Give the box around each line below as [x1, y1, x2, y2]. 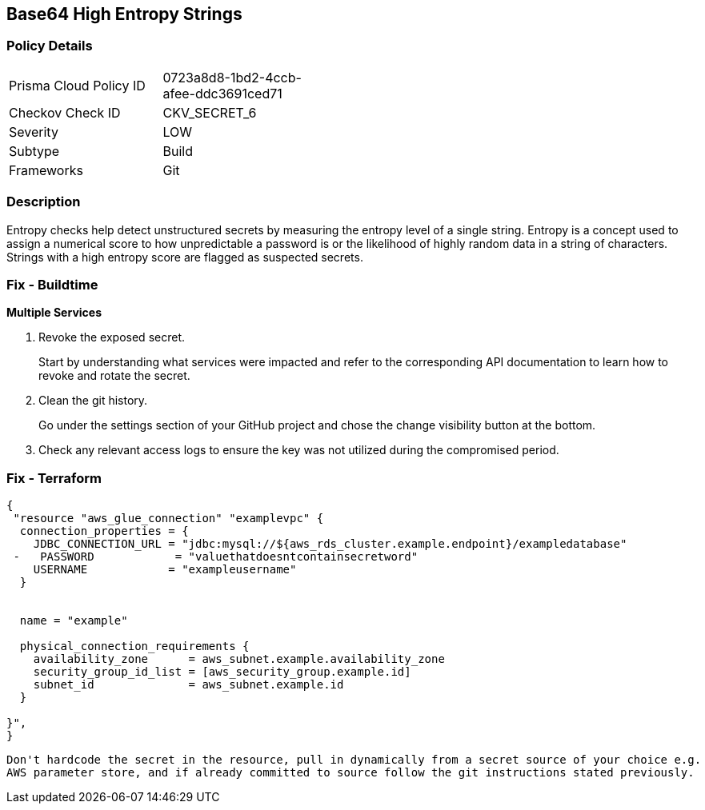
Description [6, 194, 81, 210]
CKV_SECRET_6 [162, 104, 257, 121]
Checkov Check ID [9, 104, 121, 121]
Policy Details [6, 38, 93, 54]
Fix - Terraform [6, 469, 102, 486]
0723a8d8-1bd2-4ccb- [162, 69, 302, 86]
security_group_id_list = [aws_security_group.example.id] [33, 665, 411, 679]
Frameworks [9, 162, 83, 178]
